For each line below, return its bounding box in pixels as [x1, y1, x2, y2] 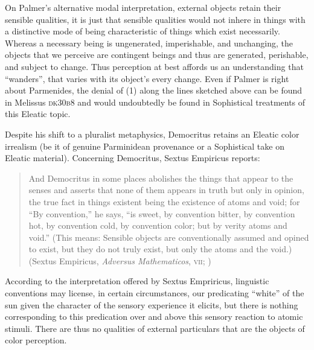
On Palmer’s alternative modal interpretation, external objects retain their [5, 1, 281, 13]
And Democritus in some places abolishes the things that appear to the [28, 171, 293, 184]
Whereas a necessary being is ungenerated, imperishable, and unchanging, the [5, 36, 293, 49]
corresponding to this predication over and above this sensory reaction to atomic [5, 310, 303, 323]
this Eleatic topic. [5, 107, 71, 120]
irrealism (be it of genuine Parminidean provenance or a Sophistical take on [5, 139, 284, 152]
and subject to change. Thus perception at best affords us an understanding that [5, 60, 304, 72]
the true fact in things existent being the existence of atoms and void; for [28, 195, 300, 208]
